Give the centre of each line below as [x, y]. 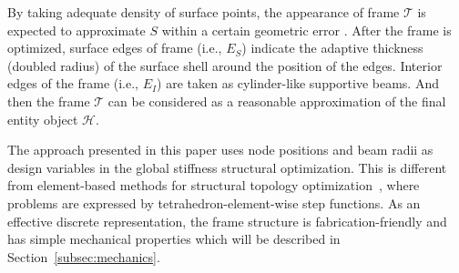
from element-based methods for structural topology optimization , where [214, 185]
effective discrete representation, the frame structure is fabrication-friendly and [227, 221]
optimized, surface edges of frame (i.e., [115, 48]
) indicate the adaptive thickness [332, 48]
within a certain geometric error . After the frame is [306, 30]
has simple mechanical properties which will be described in [174, 239]
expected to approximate [76, 30]
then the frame [49, 101]
